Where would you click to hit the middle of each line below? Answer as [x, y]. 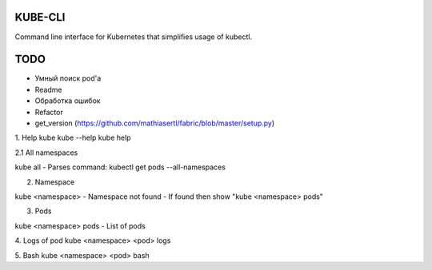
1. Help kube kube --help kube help [73, 138]
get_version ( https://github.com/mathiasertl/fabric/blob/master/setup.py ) [155, 123]
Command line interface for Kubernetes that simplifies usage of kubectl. [133, 37]
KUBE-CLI [40, 17]
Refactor [49, 112]
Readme [48, 89]
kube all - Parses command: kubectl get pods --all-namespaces [120, 167]
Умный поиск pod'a [68, 78]
